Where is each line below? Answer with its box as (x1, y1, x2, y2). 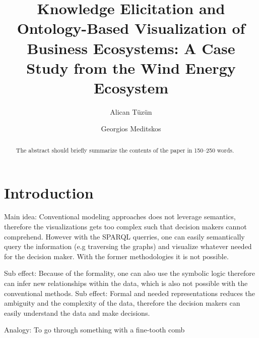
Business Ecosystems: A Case (27, 37, 235, 58)
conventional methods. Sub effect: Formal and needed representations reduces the (4, 287, 255, 298)
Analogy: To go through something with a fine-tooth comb (4, 324, 185, 335)
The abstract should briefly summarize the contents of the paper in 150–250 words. (16, 146, 234, 154)
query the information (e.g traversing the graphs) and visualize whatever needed (4, 241, 252, 252)
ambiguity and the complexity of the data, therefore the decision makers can (4, 298, 240, 308)
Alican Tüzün (110, 106, 152, 117)
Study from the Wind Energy (26, 57, 236, 78)
